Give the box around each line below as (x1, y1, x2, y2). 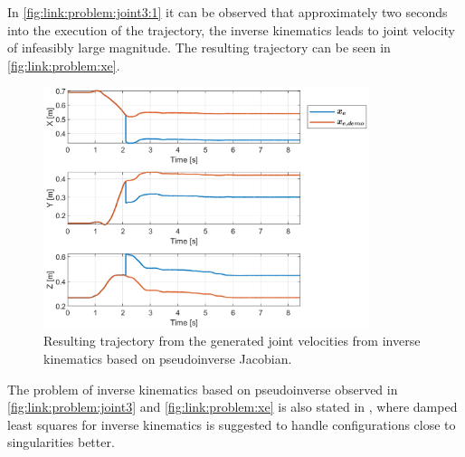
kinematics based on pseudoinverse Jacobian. (43, 348, 292, 367)
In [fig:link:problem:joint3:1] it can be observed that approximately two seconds (7, 3, 448, 21)
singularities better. (7, 433, 115, 452)
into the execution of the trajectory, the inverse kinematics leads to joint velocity (7, 20, 455, 39)
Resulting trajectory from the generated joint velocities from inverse (43, 331, 421, 350)
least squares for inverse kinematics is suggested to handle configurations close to (7, 414, 456, 433)
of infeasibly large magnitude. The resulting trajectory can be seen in (7, 38, 391, 57)
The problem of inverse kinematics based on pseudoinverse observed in (7, 379, 398, 398)
